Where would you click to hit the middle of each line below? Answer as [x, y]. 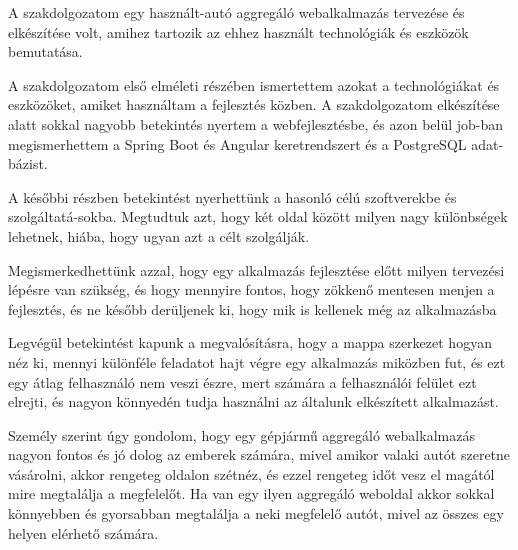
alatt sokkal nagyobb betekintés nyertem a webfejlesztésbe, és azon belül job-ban [256, 123]
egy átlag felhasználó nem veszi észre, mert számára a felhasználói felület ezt [242, 381]
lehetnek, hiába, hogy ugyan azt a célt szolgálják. [159, 235]
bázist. [28, 163]
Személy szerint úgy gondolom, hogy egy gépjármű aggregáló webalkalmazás [241, 434]
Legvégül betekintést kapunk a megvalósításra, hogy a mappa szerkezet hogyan [250, 342]
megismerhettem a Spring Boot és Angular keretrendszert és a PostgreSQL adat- [256, 143]
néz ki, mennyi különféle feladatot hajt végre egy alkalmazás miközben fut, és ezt [257, 361]
